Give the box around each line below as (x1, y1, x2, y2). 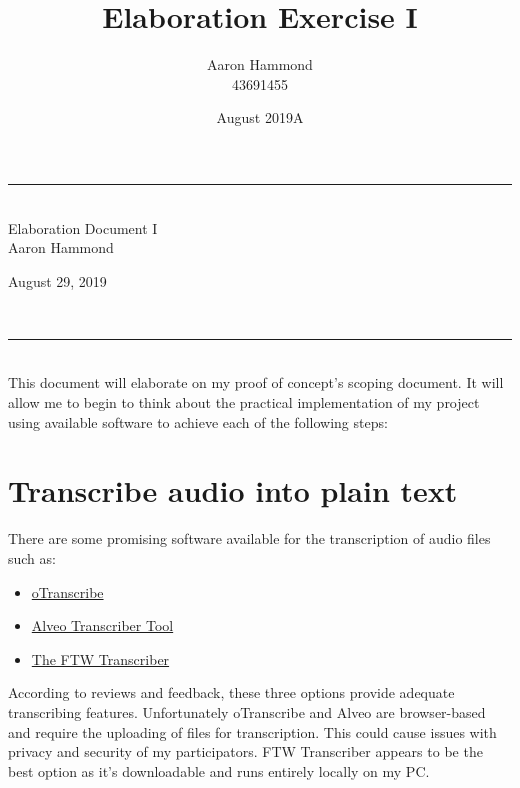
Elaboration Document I (8, 217, 158, 238)
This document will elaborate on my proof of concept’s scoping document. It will (8, 372, 504, 393)
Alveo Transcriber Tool (31, 615, 174, 636)
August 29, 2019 (8, 270, 107, 291)
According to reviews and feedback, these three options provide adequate (8, 682, 455, 703)
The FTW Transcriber (31, 648, 170, 669)
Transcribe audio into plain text (8, 470, 458, 511)
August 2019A (216, 107, 304, 128)
